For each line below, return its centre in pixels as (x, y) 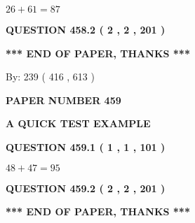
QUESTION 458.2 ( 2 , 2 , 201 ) (86, 29)
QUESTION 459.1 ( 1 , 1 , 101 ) (86, 146)
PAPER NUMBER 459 (63, 100)
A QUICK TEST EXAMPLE (78, 123)
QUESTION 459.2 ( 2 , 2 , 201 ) (86, 188)
